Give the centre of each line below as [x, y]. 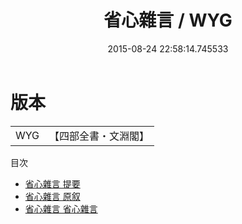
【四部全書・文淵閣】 [99, 136]
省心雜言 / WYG [168, 20]
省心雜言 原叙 [52, 196]
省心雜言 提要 [52, 183]
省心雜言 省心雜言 [61, 208]
